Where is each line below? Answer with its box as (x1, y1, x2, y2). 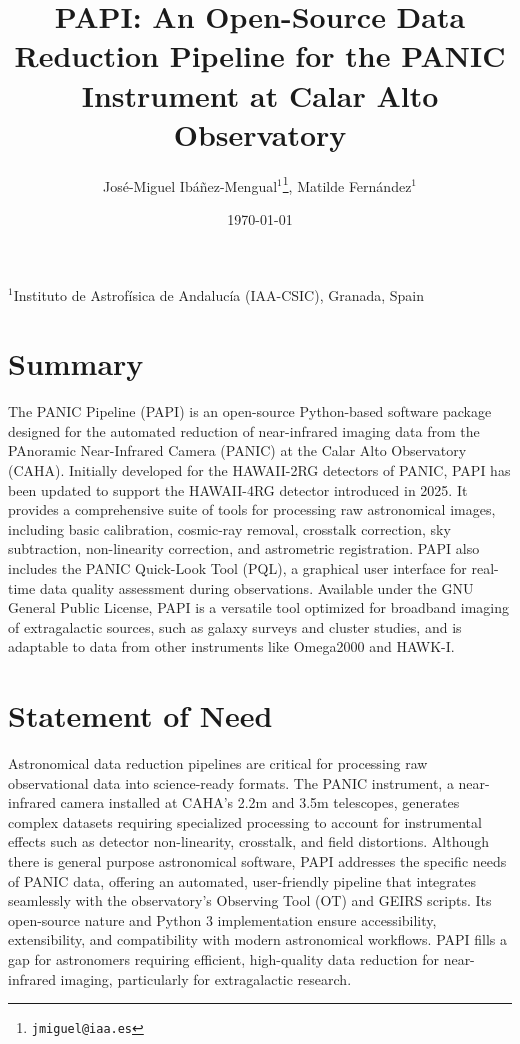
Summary (8, 343, 144, 384)
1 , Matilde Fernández (282, 172, 412, 196)
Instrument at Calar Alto (81, 74, 439, 115)
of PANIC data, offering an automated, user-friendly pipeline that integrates (8, 870, 476, 891)
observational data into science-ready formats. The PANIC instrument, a (8, 772, 454, 793)
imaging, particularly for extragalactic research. (60, 968, 352, 989)
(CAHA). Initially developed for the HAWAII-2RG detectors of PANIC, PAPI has (8, 460, 511, 481)
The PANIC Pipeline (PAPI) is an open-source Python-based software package (8, 401, 492, 422)
